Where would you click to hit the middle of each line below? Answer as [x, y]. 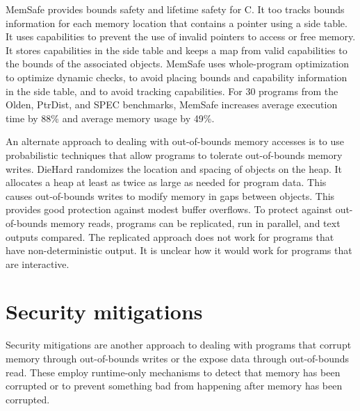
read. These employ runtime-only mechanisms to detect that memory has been [173, 372]
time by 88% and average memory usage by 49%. [110, 118]
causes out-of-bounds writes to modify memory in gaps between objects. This [170, 195]
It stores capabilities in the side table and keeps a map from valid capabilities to [177, 50]
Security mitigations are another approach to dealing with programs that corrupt [179, 345]
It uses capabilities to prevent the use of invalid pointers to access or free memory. [181, 36]
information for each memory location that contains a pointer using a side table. [177, 23]
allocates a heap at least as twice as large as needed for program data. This [166, 182]
